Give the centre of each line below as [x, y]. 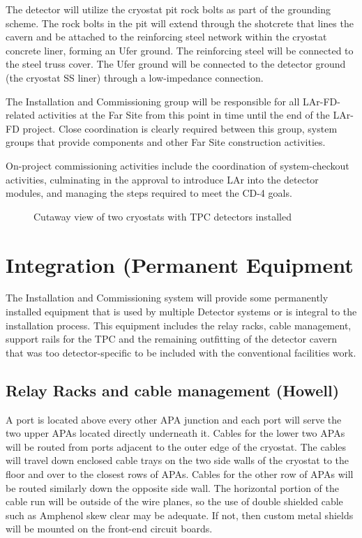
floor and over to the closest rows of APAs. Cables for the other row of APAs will [180, 473]
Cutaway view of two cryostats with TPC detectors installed [163, 216]
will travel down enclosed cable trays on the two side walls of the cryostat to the [177, 460]
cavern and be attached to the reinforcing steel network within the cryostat [166, 37]
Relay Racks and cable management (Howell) [173, 390]
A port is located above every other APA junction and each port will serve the [174, 419]
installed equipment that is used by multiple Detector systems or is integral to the [181, 312]
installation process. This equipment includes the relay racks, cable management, [179, 325]
